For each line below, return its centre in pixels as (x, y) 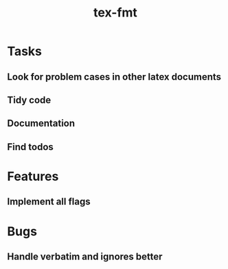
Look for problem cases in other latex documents (114, 77)
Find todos (30, 147)
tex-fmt (115, 13)
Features (33, 176)
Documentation (41, 123)
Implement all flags (49, 202)
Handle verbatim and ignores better (85, 256)
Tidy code (29, 100)
